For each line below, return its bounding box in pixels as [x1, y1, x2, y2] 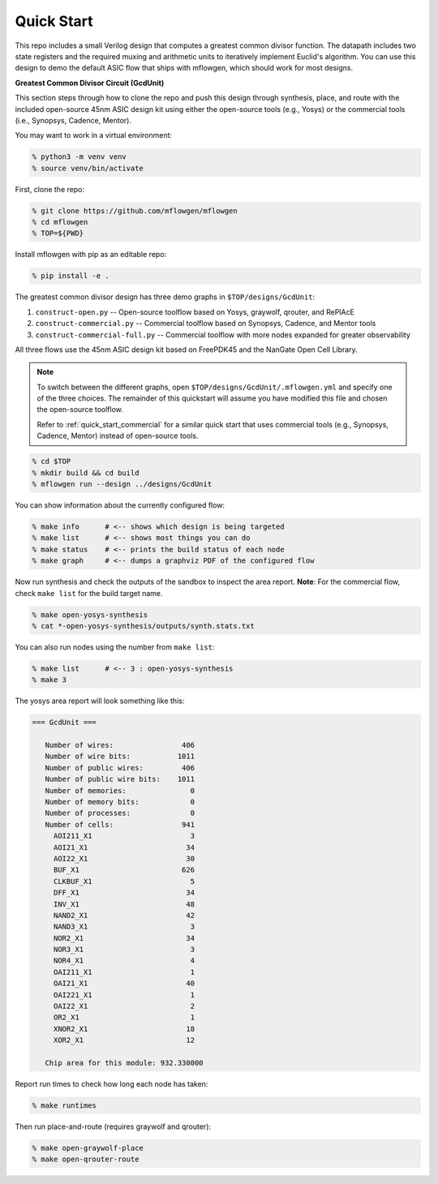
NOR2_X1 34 [53, 933, 195, 942]
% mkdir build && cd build [32, 468, 140, 478]
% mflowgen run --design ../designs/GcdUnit [32, 479, 213, 489]
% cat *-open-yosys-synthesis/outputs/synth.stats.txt [32, 621, 255, 630]
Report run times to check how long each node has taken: [15, 1079, 208, 1088]
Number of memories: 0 [45, 786, 195, 795]
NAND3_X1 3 [53, 922, 195, 932]
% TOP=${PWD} [32, 229, 84, 238]
